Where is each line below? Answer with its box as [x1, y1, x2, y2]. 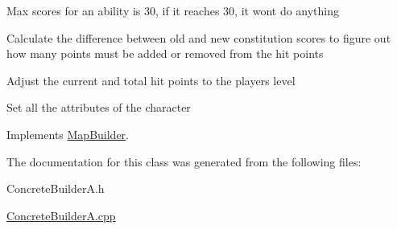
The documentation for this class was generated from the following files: [6, 153, 362, 170]
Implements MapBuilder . [6, 125, 130, 142]
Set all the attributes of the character [6, 99, 191, 116]
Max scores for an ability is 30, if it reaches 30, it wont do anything [6, 2, 340, 18]
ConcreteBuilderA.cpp [6, 207, 116, 223]
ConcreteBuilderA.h [6, 180, 105, 197]
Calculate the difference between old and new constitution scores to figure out [6, 29, 391, 46]
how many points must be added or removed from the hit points [6, 45, 324, 62]
